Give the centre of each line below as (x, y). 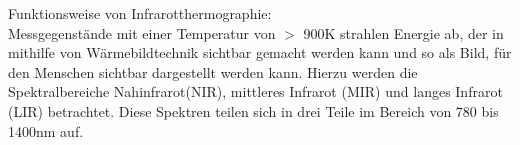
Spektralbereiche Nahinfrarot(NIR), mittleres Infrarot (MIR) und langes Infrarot (255, 91)
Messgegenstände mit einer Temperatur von (142, 32)
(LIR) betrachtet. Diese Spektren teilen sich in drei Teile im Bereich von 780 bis (253, 110)
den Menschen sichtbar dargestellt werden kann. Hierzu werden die (213, 71)
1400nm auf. (46, 130)
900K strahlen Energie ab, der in (403, 32)
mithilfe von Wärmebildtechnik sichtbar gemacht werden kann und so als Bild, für (260, 52)
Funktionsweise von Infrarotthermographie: (140, 13)
